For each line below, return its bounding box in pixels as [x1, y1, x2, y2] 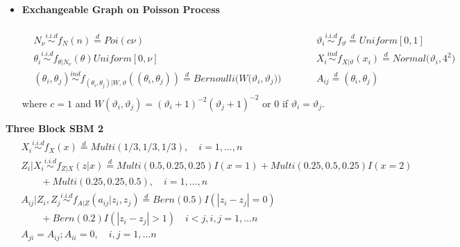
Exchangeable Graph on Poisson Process [22, 2, 220, 16]
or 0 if [262, 95, 289, 110]
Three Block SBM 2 [6, 120, 103, 135]
